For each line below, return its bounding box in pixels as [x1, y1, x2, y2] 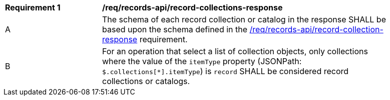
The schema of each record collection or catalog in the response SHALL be [102, 14, 386, 24]
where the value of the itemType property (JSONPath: [102, 56, 302, 66]
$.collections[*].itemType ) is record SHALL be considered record [102, 66, 349, 76]
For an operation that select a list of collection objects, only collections [102, 46, 368, 56]
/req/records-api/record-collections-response [102, 2, 283, 12]
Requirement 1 [5, 2, 61, 12]
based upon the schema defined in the [102, 24, 248, 34]
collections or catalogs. [102, 76, 190, 86]
